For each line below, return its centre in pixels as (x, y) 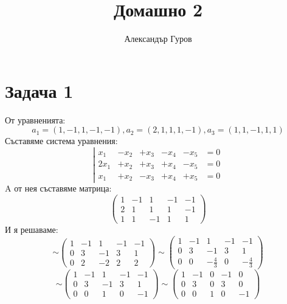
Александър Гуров (158, 39)
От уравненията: (35, 119)
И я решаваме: (32, 230)
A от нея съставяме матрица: (58, 188)
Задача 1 (39, 90)
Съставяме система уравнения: (61, 141)
